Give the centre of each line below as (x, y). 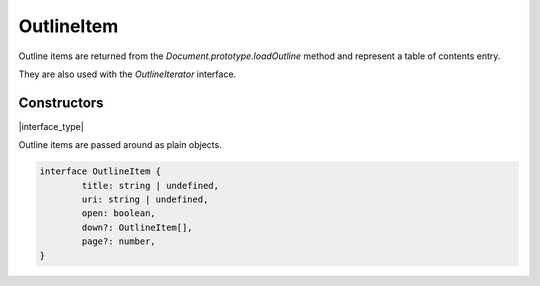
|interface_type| (51, 126)
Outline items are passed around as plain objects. (120, 145)
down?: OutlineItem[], (137, 227)
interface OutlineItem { (100, 171)
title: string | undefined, (150, 185)
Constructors (61, 102)
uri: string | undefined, (145, 199)
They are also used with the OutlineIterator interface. (127, 74)
